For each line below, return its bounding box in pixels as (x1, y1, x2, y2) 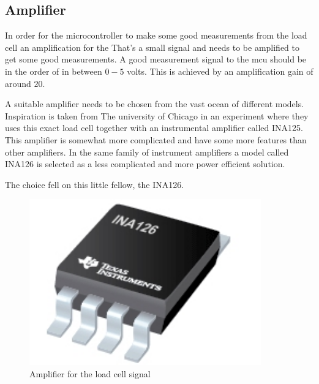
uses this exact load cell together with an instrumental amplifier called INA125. (5, 121, 303, 134)
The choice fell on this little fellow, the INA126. (5, 178, 184, 190)
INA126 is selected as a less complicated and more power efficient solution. (5, 157, 285, 170)
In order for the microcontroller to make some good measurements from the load (5, 29, 307, 42)
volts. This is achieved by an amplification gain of (127, 64, 313, 77)
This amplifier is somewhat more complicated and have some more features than (5, 133, 307, 146)
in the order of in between (5, 64, 102, 77)
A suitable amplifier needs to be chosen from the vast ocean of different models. (5, 97, 304, 110)
